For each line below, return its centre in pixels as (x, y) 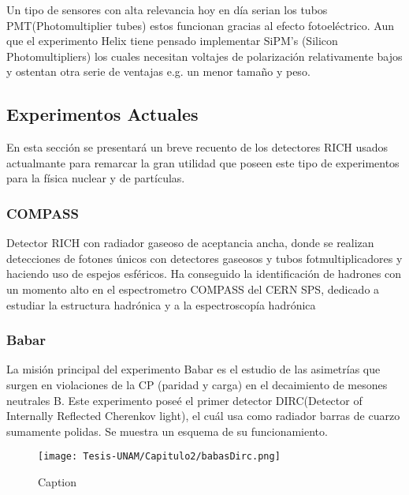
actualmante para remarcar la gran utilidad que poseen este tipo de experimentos (203, 162)
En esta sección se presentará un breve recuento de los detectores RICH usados (197, 147)
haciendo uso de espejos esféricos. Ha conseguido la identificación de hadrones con (204, 274)
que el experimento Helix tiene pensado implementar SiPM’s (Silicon (172, 41)
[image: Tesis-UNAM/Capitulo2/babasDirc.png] (159, 457)
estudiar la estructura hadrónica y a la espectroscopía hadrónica (161, 304)
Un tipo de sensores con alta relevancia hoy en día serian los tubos (167, 9)
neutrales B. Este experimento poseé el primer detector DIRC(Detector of (184, 400)
